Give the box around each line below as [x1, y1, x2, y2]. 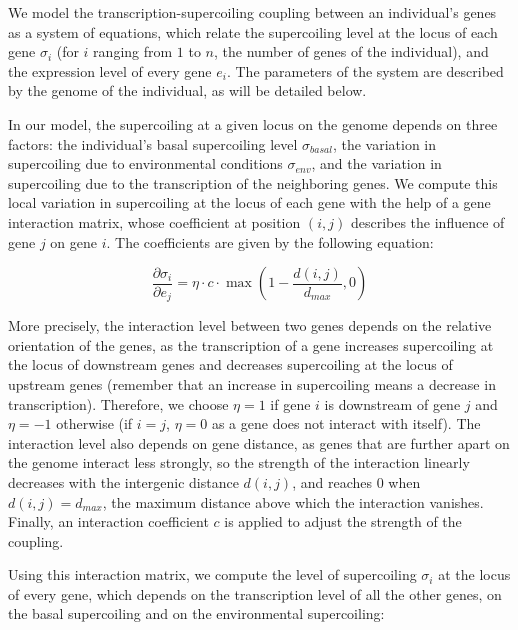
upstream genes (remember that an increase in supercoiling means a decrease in [8, 373, 496, 394]
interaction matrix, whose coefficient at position [8, 211, 301, 232]
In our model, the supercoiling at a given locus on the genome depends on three [8, 113, 498, 134]
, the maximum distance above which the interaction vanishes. [102, 491, 484, 512]
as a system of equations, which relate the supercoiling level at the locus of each [8, 21, 498, 42]
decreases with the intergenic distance [8, 471, 239, 492]
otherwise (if [56, 413, 133, 434]
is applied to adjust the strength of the [224, 511, 462, 532]
